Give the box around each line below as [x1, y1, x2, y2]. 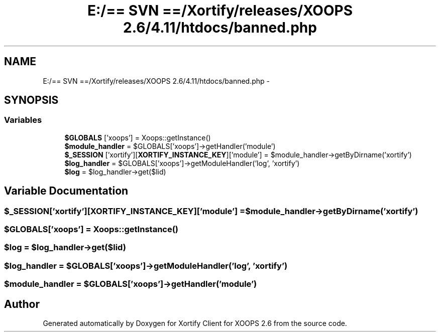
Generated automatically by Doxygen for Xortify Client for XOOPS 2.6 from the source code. [43, 319, 347, 327]
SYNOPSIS [4, 94, 59, 107]
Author [4, 297, 40, 310]
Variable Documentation [4, 185, 129, 198]
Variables [4, 115, 42, 125]
